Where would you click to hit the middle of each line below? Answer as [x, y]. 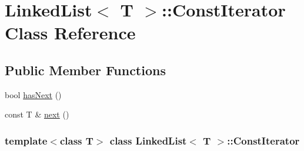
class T [76, 140]
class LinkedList [148, 140]
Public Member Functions [85, 70]
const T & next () [37, 114]
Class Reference [70, 33]
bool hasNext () [33, 94]
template [26, 140]
